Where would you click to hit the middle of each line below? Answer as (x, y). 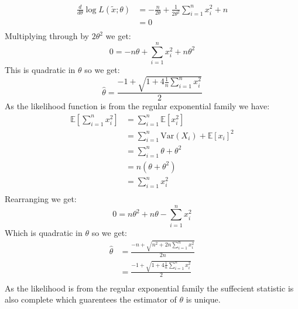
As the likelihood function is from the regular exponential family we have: (137, 106)
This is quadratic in (40, 70)
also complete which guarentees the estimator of (91, 299)
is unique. (203, 299)
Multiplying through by (47, 36)
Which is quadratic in (44, 232)
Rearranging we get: (41, 199)
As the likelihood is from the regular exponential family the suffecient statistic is (149, 288)
